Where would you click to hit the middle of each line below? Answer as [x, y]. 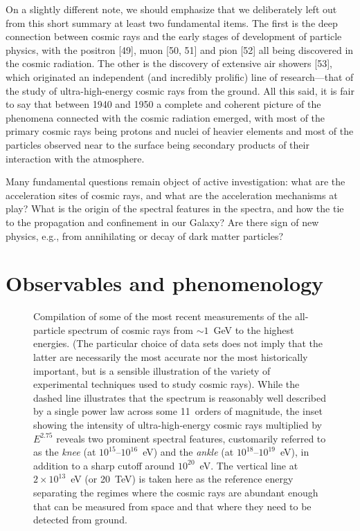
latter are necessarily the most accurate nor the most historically [171, 357]
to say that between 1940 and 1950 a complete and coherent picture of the [163, 104]
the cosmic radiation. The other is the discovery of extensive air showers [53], [169, 63]
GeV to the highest [254, 329]
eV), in [295, 452]
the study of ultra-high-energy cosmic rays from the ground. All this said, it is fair [180, 90]
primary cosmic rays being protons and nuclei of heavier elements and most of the [180, 131]
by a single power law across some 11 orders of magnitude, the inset [178, 411]
